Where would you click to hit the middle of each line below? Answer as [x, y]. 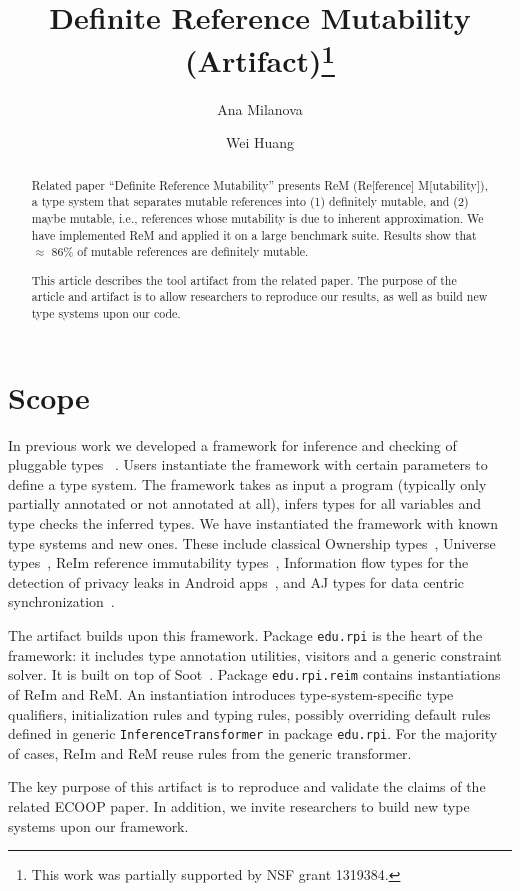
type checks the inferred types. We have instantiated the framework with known [253, 523]
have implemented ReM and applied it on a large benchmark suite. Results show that [254, 234]
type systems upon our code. [106, 313]
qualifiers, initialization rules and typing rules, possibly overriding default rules [249, 713]
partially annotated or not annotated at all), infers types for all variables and [244, 503]
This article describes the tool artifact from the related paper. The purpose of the [244, 279]
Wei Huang [260, 142]
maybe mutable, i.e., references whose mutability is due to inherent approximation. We [257, 217]
